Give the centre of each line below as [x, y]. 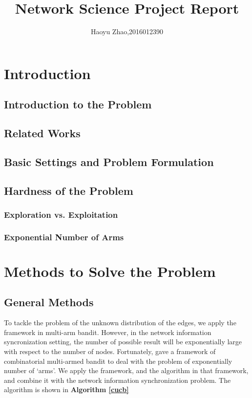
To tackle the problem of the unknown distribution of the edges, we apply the [120, 323]
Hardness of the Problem [69, 190]
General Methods [49, 302]
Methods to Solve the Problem [110, 271]
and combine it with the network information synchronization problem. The [117, 380]
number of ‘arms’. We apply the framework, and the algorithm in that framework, [126, 370]
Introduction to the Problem [78, 104]
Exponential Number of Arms [64, 237]
